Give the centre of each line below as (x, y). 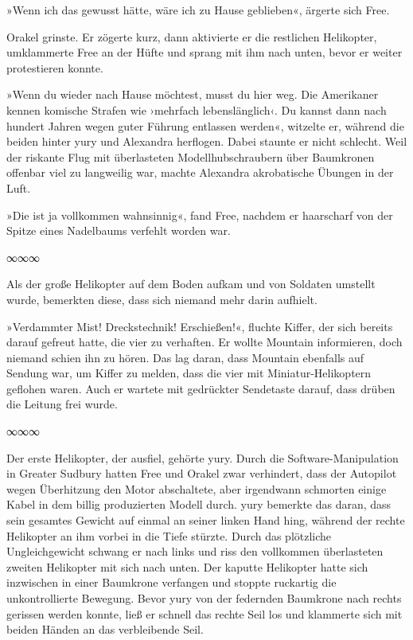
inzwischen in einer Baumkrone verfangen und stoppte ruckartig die (171, 582)
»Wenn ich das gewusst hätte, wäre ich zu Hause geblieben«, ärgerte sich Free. (198, 10)
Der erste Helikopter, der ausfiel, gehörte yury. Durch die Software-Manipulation (203, 457)
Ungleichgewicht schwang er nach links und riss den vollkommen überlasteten (195, 551)
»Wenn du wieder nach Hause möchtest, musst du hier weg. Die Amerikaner (193, 94)
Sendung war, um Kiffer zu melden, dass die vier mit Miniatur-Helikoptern (189, 373)
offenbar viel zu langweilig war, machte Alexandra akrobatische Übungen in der (200, 172)
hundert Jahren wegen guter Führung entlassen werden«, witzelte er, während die (205, 125)
